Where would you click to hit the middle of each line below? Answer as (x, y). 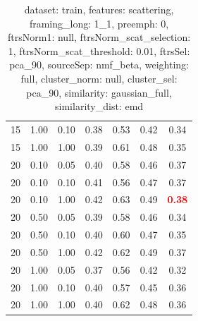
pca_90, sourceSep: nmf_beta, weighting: (99, 65)
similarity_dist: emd (99, 106)
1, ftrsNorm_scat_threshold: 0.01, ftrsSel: (99, 50)
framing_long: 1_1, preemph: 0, (99, 23)
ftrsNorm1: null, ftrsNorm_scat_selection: (99, 37)
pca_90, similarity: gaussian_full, (99, 92)
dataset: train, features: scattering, (99, 9)
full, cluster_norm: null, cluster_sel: (99, 78)
